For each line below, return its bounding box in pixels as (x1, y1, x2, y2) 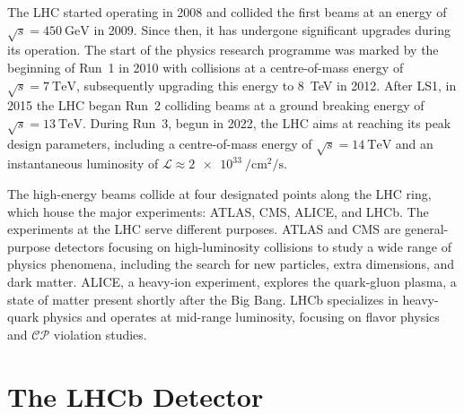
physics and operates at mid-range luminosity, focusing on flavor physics (42, 307, 440, 326)
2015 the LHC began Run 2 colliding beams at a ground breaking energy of (7, 96, 425, 115)
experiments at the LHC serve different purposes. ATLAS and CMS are (7, 220, 401, 238)
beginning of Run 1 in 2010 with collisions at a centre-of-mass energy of (7, 57, 404, 76)
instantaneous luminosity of (7, 154, 159, 173)
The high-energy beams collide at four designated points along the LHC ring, (7, 185, 432, 203)
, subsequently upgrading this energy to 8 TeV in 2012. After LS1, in (75, 75, 457, 94)
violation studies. (53, 324, 147, 343)
